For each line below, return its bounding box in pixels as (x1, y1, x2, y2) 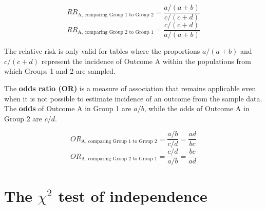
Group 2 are (4, 113, 43, 123)
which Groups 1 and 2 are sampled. (4, 66, 116, 76)
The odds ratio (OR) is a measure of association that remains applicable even (4, 82, 256, 93)
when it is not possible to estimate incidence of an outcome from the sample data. (4, 93, 262, 103)
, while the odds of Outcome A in (144, 103, 250, 114)
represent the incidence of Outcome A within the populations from (41, 55, 251, 66)
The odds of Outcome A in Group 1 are (4, 103, 131, 114)
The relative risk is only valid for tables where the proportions (4, 46, 200, 56)
